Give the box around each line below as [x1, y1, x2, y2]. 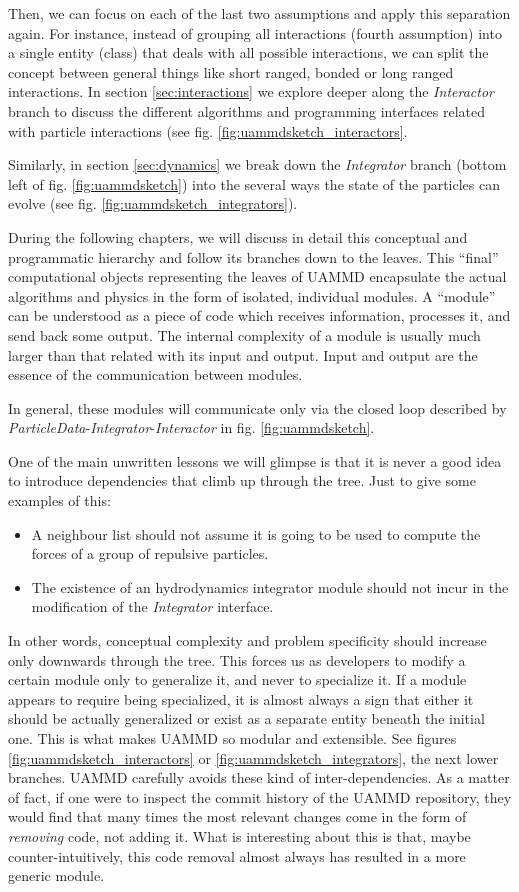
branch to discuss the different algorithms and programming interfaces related [8, 100, 486, 121]
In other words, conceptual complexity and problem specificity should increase [8, 630, 487, 651]
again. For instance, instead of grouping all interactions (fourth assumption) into [8, 22, 502, 43]
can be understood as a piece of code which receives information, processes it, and [8, 305, 511, 326]
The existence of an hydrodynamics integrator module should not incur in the [31, 576, 509, 597]
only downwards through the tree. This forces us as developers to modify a [8, 649, 466, 670]
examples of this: [8, 490, 111, 511]
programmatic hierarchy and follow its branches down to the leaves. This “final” [8, 246, 499, 267]
